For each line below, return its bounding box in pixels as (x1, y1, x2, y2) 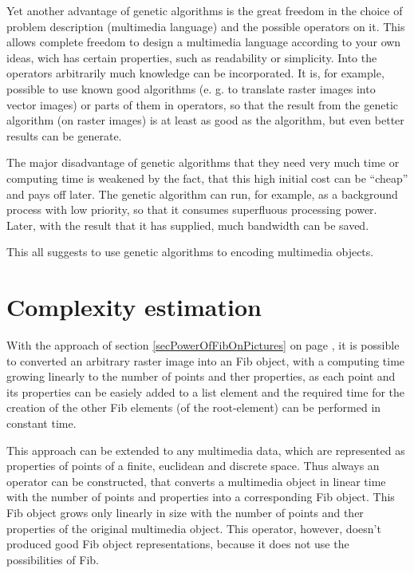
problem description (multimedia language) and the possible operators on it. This (6, 18, 405, 34)
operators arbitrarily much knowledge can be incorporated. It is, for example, (6, 65, 384, 81)
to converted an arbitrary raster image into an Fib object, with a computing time (6, 352, 405, 369)
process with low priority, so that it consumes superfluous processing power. (6, 201, 377, 218)
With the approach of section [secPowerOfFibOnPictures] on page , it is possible (6, 337, 400, 354)
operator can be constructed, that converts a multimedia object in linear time (6, 472, 386, 489)
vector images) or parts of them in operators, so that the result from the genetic (6, 96, 399, 113)
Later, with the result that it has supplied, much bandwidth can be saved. (6, 216, 369, 233)
